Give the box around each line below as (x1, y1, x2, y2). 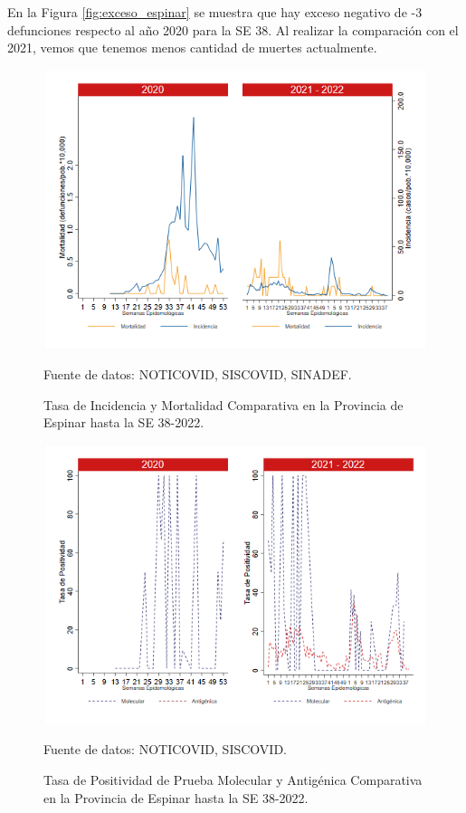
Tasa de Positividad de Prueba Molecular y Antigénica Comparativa (43, 770, 423, 789)
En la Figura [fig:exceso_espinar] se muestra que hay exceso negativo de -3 (7, 3, 423, 21)
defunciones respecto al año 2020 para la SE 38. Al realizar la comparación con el (7, 20, 459, 39)
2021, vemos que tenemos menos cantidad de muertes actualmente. (7, 38, 377, 57)
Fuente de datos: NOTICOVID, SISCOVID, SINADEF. (43, 365, 352, 384)
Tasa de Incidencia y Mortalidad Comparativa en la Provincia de (43, 395, 404, 414)
